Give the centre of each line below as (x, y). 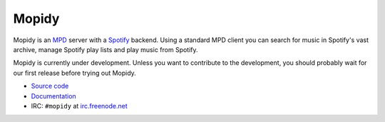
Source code (50, 86)
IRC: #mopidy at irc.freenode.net (79, 106)
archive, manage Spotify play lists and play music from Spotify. (106, 49)
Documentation (53, 96)
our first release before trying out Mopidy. (75, 73)
